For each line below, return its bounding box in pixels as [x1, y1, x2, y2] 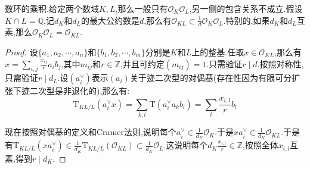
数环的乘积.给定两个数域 [5, 2, 99, 14]
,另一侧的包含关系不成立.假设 [189, 2, 303, 14]
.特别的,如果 [223, 14, 270, 26]
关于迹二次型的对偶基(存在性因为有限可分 [129, 71, 292, 84]
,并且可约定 [120, 57, 165, 70]
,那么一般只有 [115, 2, 168, 14]
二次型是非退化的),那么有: [29, 84, 130, 97]
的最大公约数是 [81, 14, 140, 26]
